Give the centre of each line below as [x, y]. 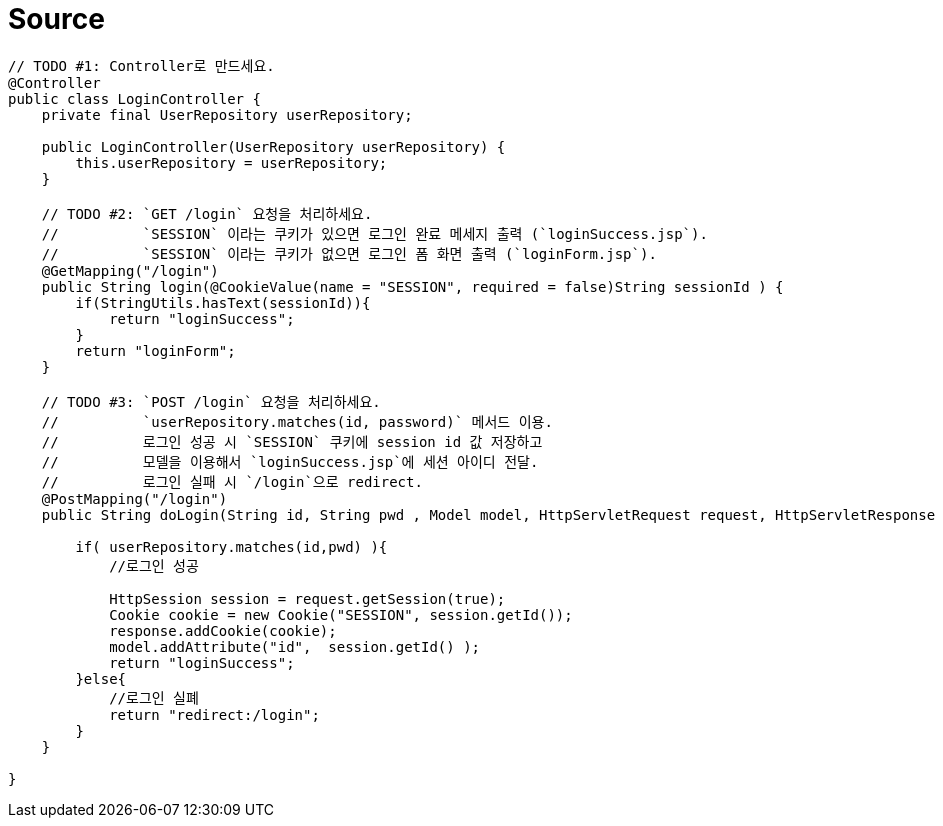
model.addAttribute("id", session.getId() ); [295, 646]
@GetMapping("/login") [130, 270]
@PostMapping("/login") [134, 498]
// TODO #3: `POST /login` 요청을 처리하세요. [211, 401]
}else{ [101, 678]
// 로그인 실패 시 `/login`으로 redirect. [232, 481]
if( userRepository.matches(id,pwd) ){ [231, 546]
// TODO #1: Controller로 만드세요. [141, 65]
